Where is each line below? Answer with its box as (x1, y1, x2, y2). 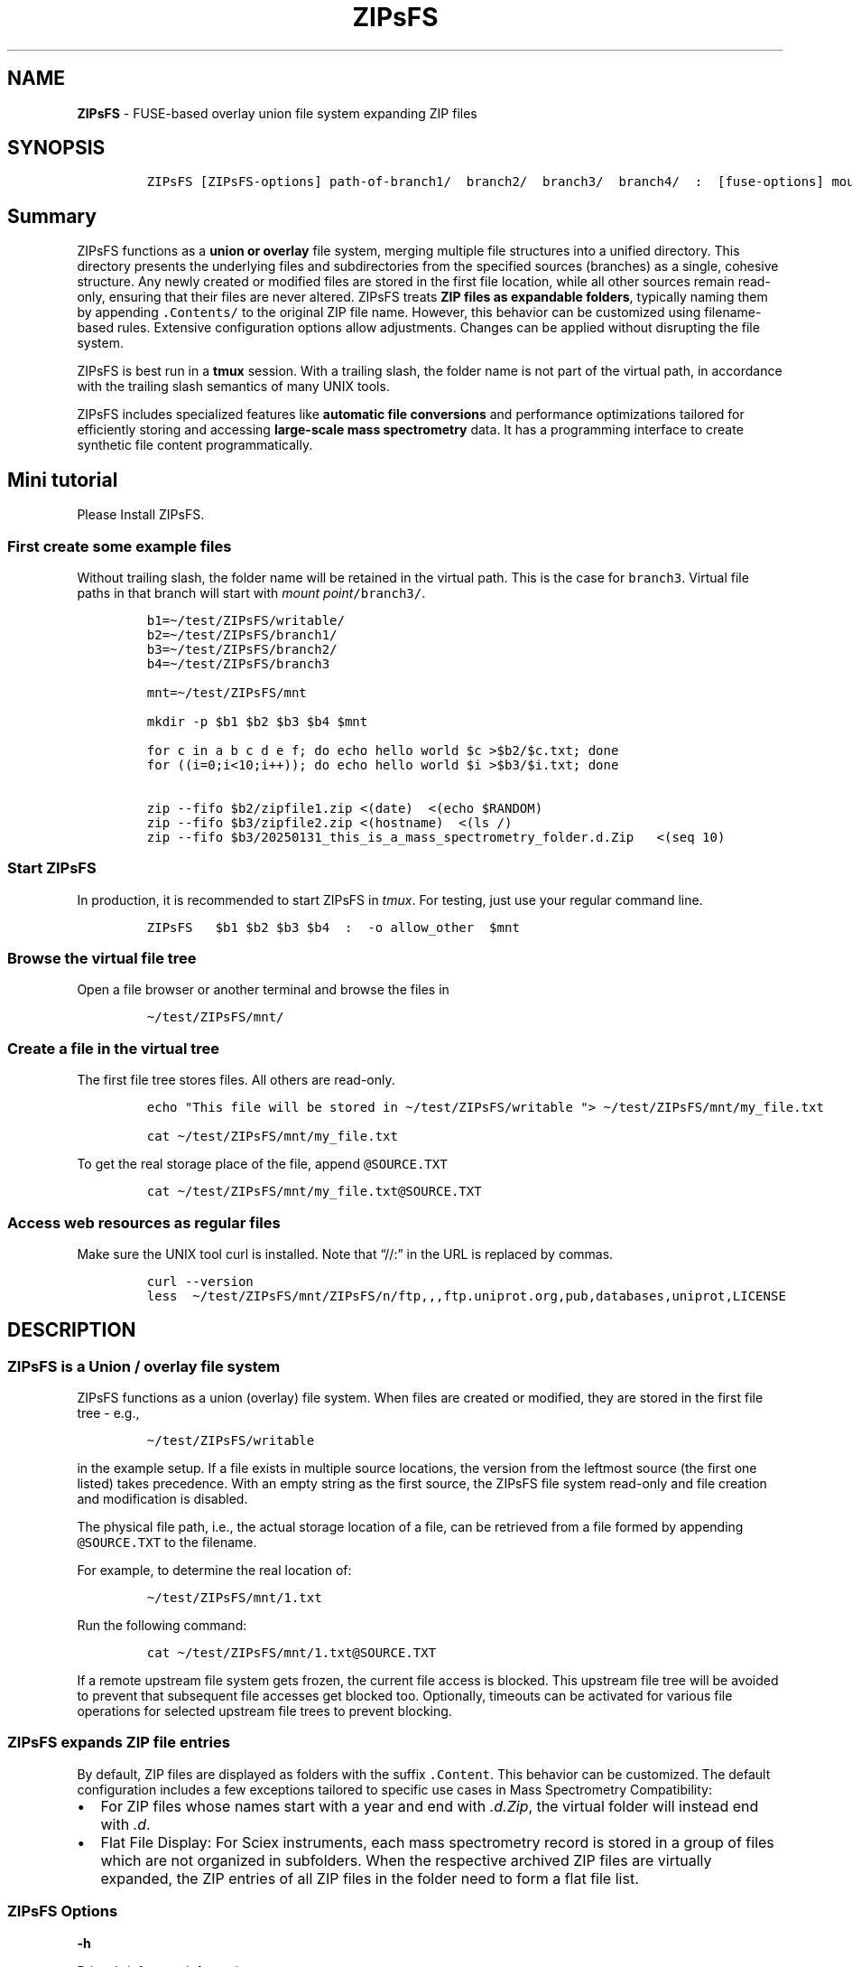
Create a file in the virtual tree (7, 1039, 219, 1058)
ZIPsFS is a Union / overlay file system (7, 1356, 281, 1375)
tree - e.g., (77, 1405, 140, 1422)
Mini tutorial (7, 468, 118, 491)
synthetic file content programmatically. (77, 437, 313, 453)
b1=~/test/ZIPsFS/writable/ (146, 612, 345, 628)
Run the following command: (77, 1617, 247, 1634)
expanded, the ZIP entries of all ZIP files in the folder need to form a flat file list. (100, 1869, 639, 1888)
